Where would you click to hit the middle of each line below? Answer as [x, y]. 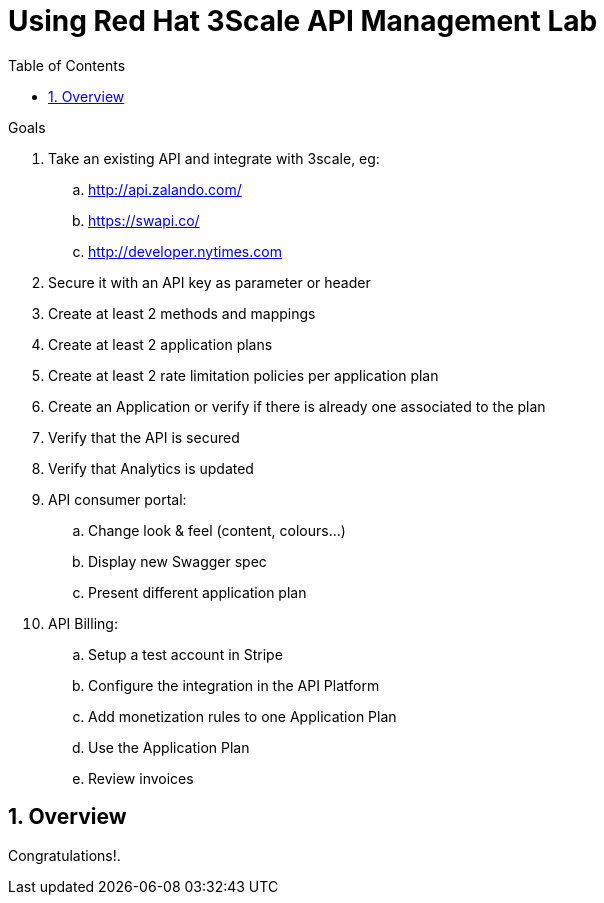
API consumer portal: [117, 499]
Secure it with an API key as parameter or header [209, 282]
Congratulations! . [64, 855]
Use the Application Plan [169, 747]
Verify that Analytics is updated [151, 468]
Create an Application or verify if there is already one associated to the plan [297, 406]
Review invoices [141, 778]
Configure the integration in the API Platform [234, 685]
